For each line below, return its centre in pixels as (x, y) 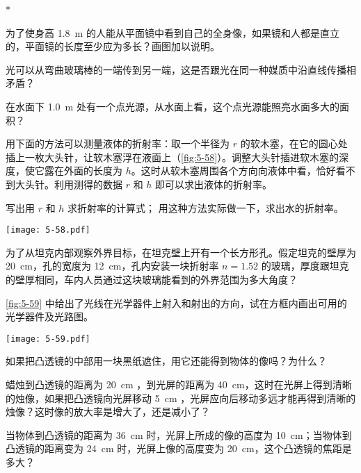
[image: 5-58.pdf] (48, 230)
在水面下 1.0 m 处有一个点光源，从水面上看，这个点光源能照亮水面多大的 (173, 106)
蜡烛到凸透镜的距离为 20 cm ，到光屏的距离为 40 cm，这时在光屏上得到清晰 (179, 384)
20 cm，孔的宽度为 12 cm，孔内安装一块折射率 (112, 266)
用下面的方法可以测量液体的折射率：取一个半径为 (118, 143)
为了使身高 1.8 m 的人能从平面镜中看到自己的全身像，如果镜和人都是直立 (173, 32)
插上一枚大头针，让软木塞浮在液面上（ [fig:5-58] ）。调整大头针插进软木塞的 (173, 157)
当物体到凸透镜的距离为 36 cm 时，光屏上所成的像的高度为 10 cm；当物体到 (179, 434)
